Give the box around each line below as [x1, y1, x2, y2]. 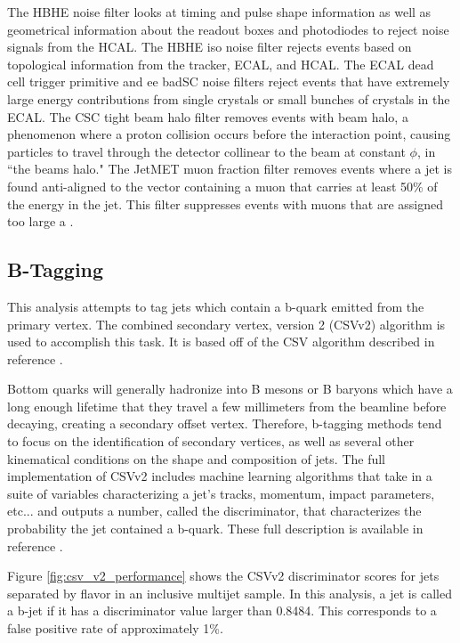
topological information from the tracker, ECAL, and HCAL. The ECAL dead [7, 54, 434, 73]
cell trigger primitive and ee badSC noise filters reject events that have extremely [7, 72, 450, 91]
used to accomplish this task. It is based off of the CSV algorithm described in [7, 332, 435, 351]
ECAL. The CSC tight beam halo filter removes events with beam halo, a [7, 107, 408, 126]
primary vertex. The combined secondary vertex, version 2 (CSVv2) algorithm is [7, 314, 446, 333]
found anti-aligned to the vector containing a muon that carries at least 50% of [7, 176, 438, 195]
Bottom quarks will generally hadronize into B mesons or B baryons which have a [7, 379, 453, 398]
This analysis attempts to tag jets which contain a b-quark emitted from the [7, 297, 424, 315]
